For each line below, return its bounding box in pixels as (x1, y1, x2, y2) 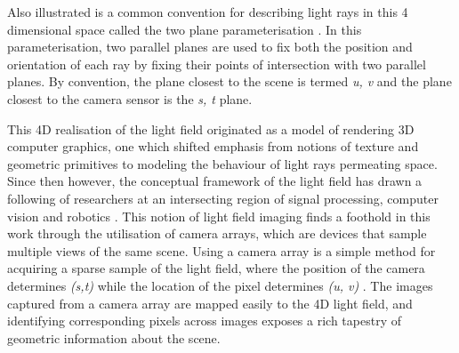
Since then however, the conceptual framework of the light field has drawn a (7, 172, 423, 190)
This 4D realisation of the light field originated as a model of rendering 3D (7, 119, 415, 138)
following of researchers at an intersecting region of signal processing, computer (7, 189, 439, 207)
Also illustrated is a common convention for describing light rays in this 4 (7, 3, 408, 20)
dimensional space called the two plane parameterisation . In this (7, 20, 362, 38)
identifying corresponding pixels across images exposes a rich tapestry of (7, 311, 401, 330)
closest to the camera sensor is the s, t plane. (7, 89, 253, 108)
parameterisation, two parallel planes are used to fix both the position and (7, 37, 413, 56)
